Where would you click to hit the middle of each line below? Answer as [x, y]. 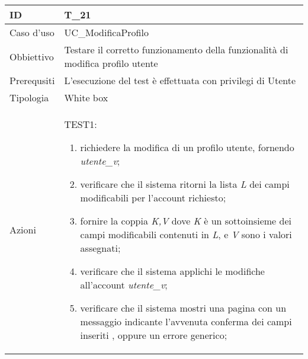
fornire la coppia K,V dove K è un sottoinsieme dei [186, 221]
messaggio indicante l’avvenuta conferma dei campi [186, 321]
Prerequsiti [32, 80]
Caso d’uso [32, 32]
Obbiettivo [32, 56]
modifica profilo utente [111, 63]
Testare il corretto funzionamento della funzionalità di [176, 49]
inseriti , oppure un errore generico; [154, 335]
